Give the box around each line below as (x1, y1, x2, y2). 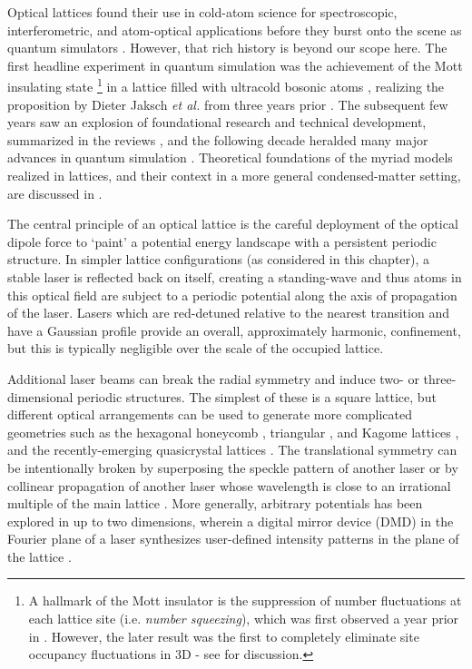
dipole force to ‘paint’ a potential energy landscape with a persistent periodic (7, 231, 437, 251)
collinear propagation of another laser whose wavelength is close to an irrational (7, 476, 451, 495)
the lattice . (7, 546, 72, 566)
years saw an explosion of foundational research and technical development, (7, 113, 427, 132)
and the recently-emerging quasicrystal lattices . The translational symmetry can (7, 440, 457, 459)
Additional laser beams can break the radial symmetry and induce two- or (7, 369, 419, 388)
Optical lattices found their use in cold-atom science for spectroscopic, (7, 3, 398, 21)
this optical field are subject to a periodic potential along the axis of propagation (7, 285, 457, 304)
